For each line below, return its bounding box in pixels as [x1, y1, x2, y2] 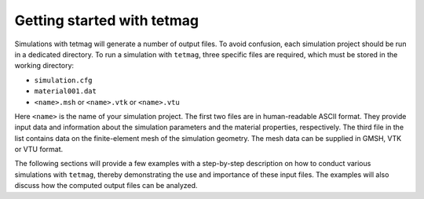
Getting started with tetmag [14, 12, 199, 29]
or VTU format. [14, 145, 64, 154]
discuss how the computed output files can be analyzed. [14, 181, 198, 190]
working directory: [14, 61, 75, 71]
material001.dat [34, 87, 97, 96]
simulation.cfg [34, 75, 93, 85]
